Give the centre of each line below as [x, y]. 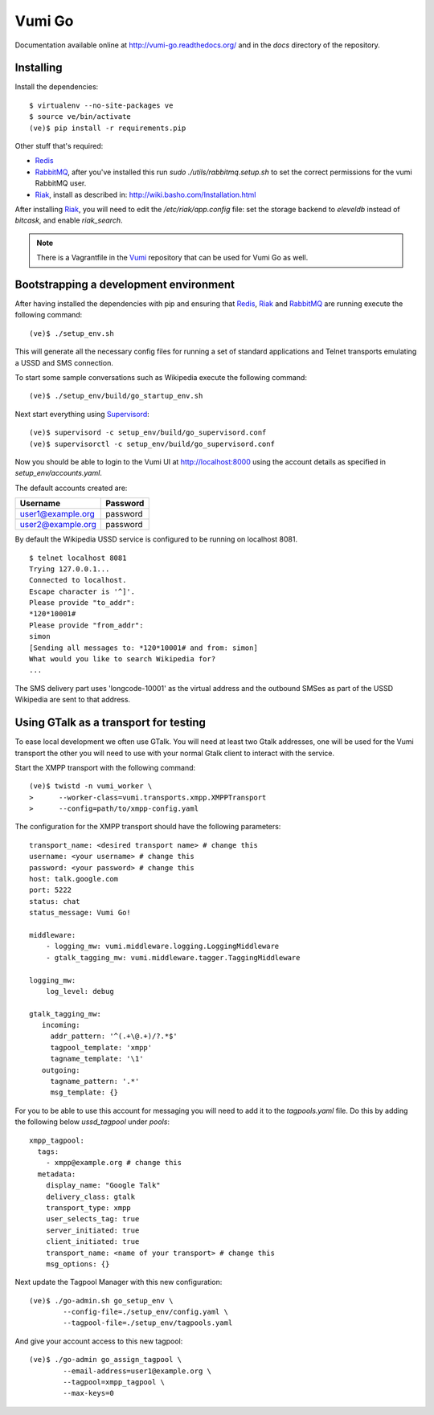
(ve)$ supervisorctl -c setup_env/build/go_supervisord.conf [152, 444]
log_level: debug [80, 991]
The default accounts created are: [71, 488]
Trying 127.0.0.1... [70, 569]
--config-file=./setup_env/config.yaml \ [146, 1312]
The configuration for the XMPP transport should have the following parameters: [148, 827]
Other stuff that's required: [59, 146]
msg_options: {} [78, 1264]
